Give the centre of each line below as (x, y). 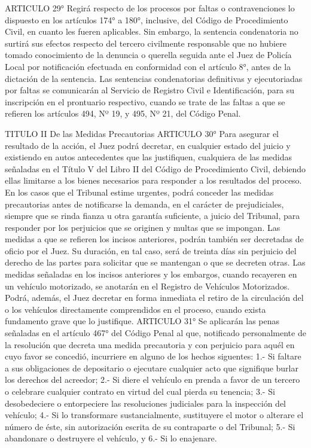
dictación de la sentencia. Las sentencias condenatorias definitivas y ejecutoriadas (154, 78)
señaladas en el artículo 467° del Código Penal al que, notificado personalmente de (155, 333)
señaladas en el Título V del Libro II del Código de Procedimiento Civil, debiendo (155, 168)
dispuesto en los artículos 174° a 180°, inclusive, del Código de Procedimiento (147, 19)
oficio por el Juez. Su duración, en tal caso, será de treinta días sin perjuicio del (151, 250)
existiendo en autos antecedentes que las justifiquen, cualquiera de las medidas (149, 157)
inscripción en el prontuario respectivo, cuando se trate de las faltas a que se (145, 101)
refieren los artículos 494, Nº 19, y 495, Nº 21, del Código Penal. (123, 113)
